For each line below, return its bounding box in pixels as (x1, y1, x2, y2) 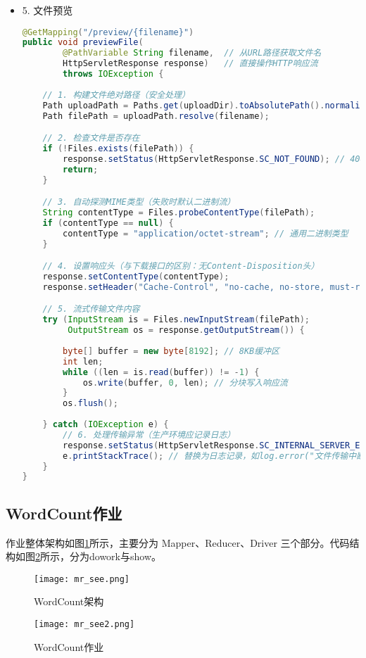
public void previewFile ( (22, 37, 144, 48)
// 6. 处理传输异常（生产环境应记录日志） (63, 429, 236, 440)
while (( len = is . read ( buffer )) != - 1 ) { (63, 367, 260, 377)
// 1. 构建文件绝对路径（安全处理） (42, 89, 190, 100)
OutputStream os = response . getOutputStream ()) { (68, 325, 305, 336)
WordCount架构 (34, 594, 104, 609)
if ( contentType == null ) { (42, 217, 174, 228)
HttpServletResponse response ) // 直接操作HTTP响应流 (63, 58, 318, 69)
